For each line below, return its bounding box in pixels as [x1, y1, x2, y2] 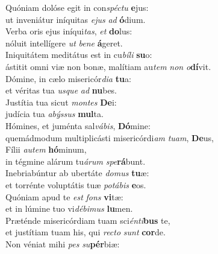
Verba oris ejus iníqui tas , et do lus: [5, 25, 132, 37]
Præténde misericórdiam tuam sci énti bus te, [5, 214, 170, 226]
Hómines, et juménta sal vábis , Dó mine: [5, 119, 151, 132]
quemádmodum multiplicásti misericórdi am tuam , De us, [5, 131, 214, 144]
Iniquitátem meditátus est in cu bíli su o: [5, 48, 152, 61]
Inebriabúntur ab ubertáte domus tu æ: [5, 167, 149, 179]
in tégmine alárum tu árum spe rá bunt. [5, 154, 146, 167]
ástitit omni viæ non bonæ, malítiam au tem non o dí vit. [5, 60, 211, 72]
